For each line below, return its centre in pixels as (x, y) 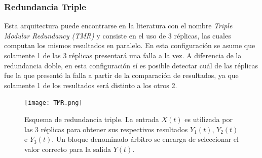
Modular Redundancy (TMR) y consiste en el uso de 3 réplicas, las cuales (118, 35)
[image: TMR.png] (53, 103)
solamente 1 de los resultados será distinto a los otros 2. (91, 85)
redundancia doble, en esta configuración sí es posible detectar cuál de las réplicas (131, 65)
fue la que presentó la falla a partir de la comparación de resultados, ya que (121, 75)
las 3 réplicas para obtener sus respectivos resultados (106, 129)
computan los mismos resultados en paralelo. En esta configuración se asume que (130, 45)
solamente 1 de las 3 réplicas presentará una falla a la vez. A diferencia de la (123, 55)
